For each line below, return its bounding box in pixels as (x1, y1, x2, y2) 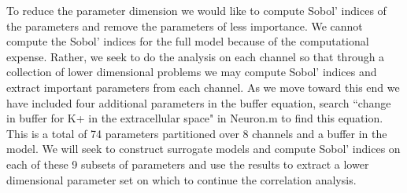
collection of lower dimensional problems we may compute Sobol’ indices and (6, 64, 377, 80)
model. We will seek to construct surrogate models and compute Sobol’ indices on (6, 140, 401, 157)
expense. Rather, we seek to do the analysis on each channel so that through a (6, 48, 385, 64)
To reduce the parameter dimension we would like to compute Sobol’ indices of (6, 2, 387, 18)
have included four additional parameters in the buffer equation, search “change (6, 94, 391, 111)
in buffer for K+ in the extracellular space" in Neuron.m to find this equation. (6, 110, 383, 126)
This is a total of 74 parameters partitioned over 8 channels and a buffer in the (6, 125, 387, 141)
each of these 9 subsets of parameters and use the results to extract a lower (6, 155, 369, 172)
